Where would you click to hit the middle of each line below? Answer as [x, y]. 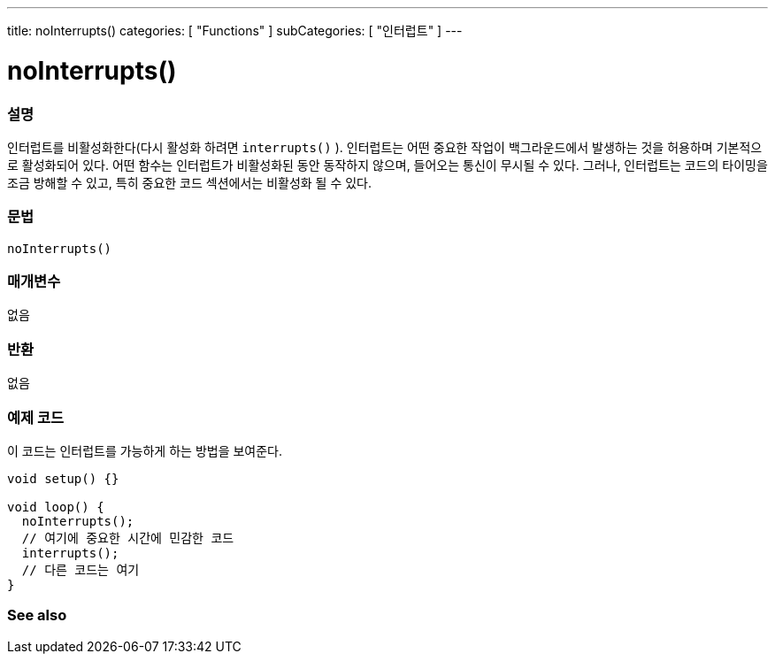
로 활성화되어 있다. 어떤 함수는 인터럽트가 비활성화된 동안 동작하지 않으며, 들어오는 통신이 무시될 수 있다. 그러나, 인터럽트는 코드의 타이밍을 [387, 165]
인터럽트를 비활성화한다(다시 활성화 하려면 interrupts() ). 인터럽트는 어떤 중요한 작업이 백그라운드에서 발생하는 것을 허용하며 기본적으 [385, 147]
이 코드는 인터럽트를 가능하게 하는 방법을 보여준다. [145, 450]
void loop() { [56, 507]
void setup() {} [63, 478]
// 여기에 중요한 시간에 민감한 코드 [128, 538]
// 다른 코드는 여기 [81, 569]
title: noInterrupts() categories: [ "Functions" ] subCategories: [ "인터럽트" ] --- [235, 31]
